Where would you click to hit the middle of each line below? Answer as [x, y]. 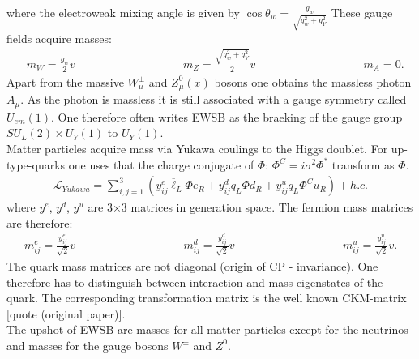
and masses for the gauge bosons [88, 345]
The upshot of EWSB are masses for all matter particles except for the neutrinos [207, 329]
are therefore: [40, 222]
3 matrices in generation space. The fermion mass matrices [267, 207]
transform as [363, 164]
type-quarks [36, 164]
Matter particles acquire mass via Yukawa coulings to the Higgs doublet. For [197, 148]
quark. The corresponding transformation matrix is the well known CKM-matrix [207, 298]
